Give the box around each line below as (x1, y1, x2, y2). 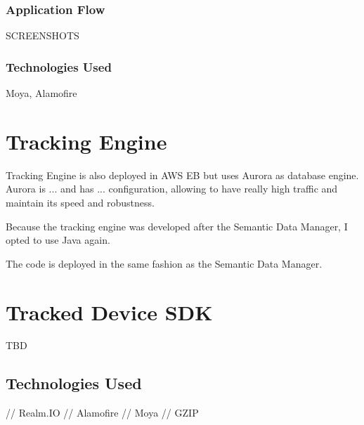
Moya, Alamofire (6, 86, 77, 100)
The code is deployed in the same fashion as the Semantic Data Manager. (6, 256, 323, 270)
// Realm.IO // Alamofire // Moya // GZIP (6, 405, 199, 420)
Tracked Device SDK (6, 297, 213, 326)
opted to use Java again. (6, 233, 110, 247)
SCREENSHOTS (6, 28, 79, 43)
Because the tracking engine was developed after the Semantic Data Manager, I (6, 218, 348, 233)
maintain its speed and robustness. (6, 195, 155, 209)
